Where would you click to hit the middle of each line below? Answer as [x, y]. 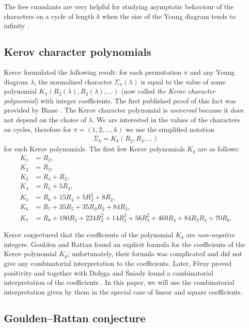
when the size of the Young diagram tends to [169, 16]
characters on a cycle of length [49, 16]
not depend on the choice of [45, 119]
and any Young [212, 72]
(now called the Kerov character [168, 91]
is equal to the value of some [183, 81]
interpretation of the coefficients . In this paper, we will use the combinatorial [119, 282]
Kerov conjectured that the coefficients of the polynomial [89, 235]
